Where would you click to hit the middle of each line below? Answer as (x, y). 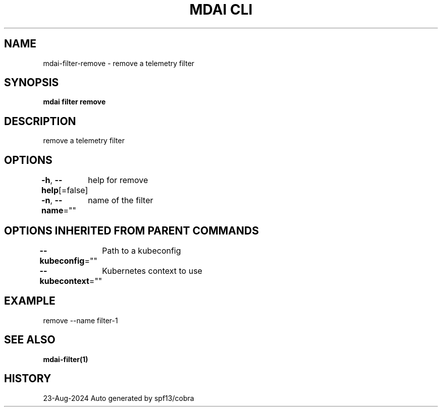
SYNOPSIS (32, 83)
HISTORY (28, 379)
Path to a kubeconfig (142, 250)
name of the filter (121, 200)
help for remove (118, 180)
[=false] (73, 190)
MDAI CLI (221, 10)
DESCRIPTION (40, 121)
